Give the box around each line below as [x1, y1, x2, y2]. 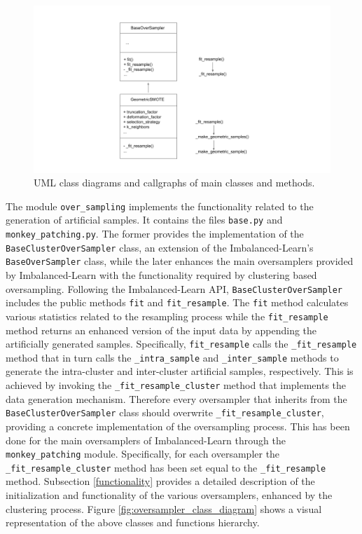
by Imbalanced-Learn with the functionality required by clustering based [6, 267, 317, 282]
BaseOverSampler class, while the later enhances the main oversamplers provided [6, 254, 354, 268]
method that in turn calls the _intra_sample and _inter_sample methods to [6, 350, 339, 364]
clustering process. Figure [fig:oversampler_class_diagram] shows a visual [6, 501, 322, 516]
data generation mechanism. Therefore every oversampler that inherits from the [6, 391, 347, 406]
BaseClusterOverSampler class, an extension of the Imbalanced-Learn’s [6, 240, 314, 254]
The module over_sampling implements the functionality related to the [6, 198, 314, 213]
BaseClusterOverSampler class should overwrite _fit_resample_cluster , [6, 405, 324, 420]
